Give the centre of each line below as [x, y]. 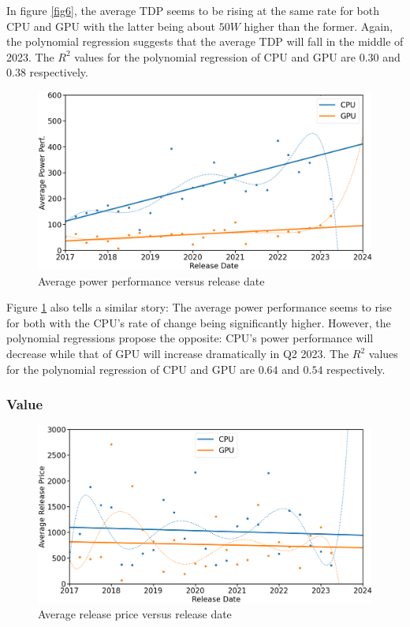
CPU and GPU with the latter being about [111, 26]
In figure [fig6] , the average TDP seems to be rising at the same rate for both [193, 10]
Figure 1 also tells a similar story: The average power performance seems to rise [199, 307]
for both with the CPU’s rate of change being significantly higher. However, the [199, 322]
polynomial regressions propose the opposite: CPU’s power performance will [190, 338]
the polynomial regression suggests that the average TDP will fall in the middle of [205, 41]
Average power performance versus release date [151, 280]
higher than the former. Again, [318, 26]
